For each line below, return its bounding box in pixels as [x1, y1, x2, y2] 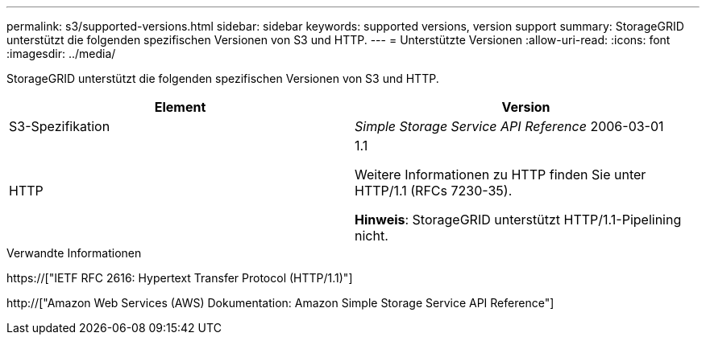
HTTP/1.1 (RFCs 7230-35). [355, 183, 513, 199]
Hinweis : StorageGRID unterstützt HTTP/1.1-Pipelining [355, 212, 682, 228]
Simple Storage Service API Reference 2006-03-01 [355, 118, 664, 134]
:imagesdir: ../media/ [6, 47, 116, 60]
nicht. [355, 228, 388, 244]
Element [154, 99, 206, 115]
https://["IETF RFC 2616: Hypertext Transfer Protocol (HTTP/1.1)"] [6, 271, 353, 285]
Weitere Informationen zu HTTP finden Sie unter [355, 166, 646, 183]
